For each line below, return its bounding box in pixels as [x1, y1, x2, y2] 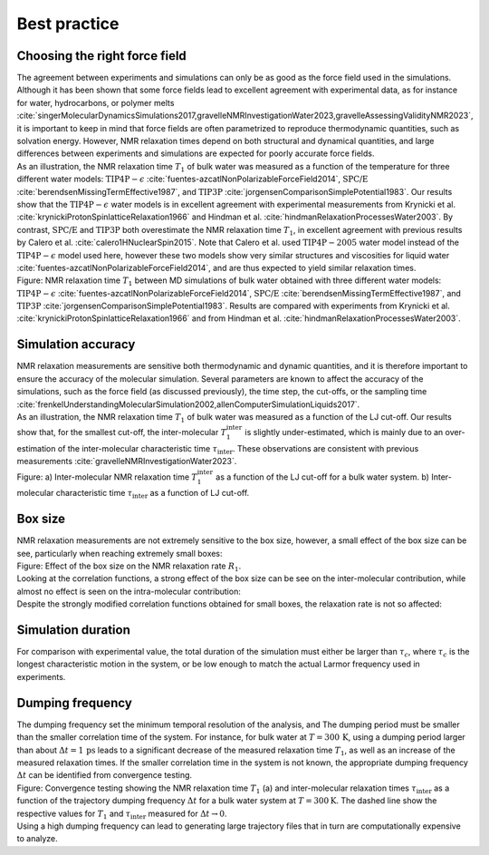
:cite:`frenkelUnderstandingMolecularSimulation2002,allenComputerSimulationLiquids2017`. [16, 399, 360, 410]
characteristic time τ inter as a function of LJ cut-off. [55, 488, 250, 500]
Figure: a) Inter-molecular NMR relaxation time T [16, 471, 198, 482]
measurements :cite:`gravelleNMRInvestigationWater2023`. [16, 456, 237, 467]
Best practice [16, 14, 120, 34]
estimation [16, 442, 56, 453]
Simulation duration [16, 622, 130, 637]
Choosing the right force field [16, 48, 187, 63]
